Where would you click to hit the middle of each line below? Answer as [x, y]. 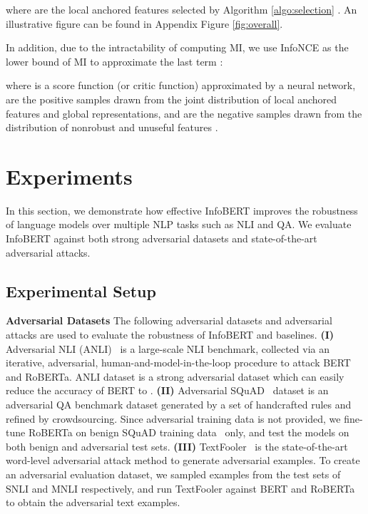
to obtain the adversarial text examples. [93, 502]
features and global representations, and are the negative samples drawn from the [184, 113]
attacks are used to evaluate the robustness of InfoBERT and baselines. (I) [170, 335]
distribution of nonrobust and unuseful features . [112, 127]
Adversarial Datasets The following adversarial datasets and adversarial [169, 320]
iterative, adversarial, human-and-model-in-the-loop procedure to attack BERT [178, 363]
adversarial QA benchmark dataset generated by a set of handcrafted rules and [179, 405]
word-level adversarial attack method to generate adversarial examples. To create [183, 460]
